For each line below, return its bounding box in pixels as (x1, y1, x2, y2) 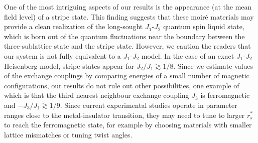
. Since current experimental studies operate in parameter (60, 99, 237, 110)
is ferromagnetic (200, 90, 250, 100)
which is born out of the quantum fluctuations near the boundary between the (4, 31, 245, 41)
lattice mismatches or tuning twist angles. (4, 129, 133, 139)
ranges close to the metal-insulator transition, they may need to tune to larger (4, 109, 245, 120)
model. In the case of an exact (141, 50, 234, 61)
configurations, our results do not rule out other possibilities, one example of (4, 80, 239, 90)
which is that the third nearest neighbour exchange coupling (4, 90, 189, 100)
